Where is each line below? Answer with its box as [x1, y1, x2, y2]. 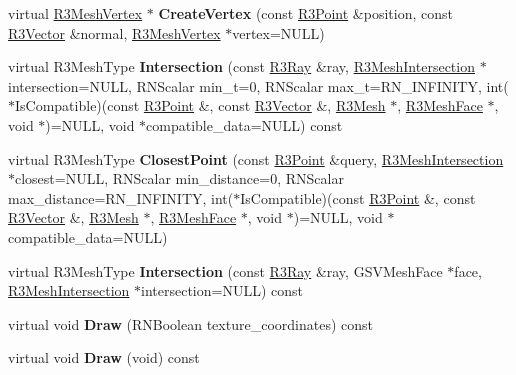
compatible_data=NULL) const [146, 114, 343, 135]
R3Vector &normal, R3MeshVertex [8, 22, 221, 43]
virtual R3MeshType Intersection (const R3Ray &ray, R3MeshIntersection [8, 56, 475, 77]
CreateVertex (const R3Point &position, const [158, 3, 453, 23]
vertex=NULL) [232, 22, 325, 43]
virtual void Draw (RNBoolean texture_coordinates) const [8, 313, 373, 334]
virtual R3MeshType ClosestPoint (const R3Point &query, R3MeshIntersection [8, 148, 504, 169]
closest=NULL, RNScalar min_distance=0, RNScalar [15, 168, 344, 189]
